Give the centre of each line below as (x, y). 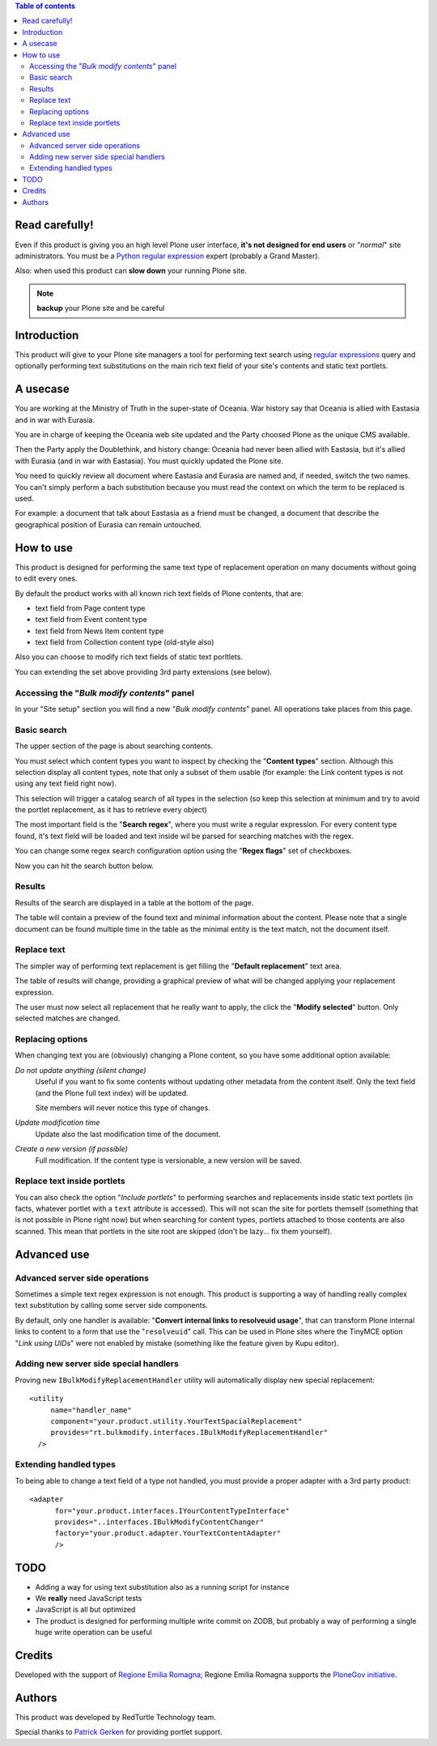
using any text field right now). (66, 784)
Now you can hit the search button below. (84, 866)
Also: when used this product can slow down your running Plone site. (131, 270)
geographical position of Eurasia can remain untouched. (108, 524)
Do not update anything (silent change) (81, 1070)
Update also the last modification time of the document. (128, 1134)
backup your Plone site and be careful (101, 309)
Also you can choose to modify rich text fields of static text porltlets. (129, 657)
